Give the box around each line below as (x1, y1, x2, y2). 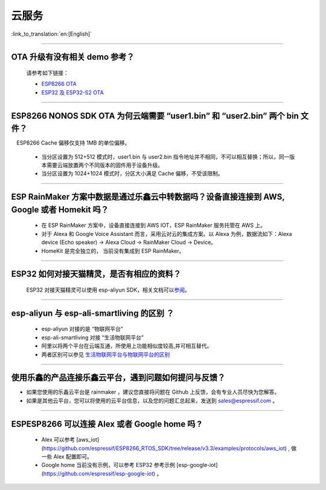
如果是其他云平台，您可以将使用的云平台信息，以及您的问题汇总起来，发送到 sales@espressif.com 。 (26, 397, 278, 404)
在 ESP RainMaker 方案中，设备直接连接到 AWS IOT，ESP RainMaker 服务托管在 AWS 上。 (41, 221, 266, 229)
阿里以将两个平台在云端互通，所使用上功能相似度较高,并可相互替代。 (41, 342, 213, 350)
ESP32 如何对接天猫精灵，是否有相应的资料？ (11, 269, 181, 279)
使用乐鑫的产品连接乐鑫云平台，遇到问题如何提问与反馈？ (11, 373, 226, 383)
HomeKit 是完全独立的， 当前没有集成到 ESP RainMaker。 (41, 247, 185, 254)
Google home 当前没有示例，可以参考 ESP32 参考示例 (41, 462, 175, 469)
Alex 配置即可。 (53, 453, 93, 460)
